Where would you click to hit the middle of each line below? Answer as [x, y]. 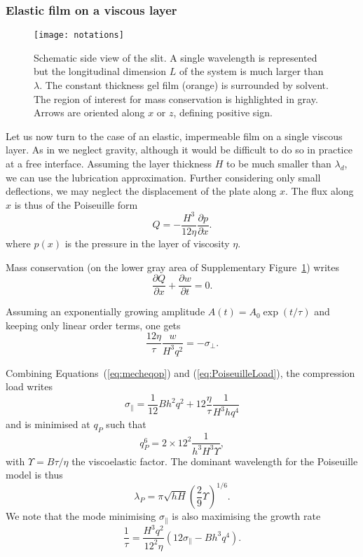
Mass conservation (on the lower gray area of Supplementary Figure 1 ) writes [172, 267]
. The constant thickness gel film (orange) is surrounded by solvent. [184, 85]
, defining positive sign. [223, 112]
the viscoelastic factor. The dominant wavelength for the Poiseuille [215, 461]
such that [126, 424]
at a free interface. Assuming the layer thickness [109, 164]
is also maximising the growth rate [246, 516]
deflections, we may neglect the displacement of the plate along [141, 191]
